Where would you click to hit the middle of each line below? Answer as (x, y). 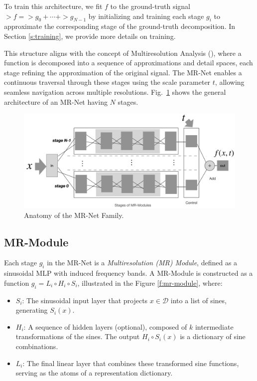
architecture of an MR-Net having (56, 101)
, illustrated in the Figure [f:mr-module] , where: (150, 283)
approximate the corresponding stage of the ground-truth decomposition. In (120, 26)
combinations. (37, 346)
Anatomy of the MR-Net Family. (74, 215)
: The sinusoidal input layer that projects (85, 300)
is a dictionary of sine (213, 336)
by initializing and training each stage (146, 16)
